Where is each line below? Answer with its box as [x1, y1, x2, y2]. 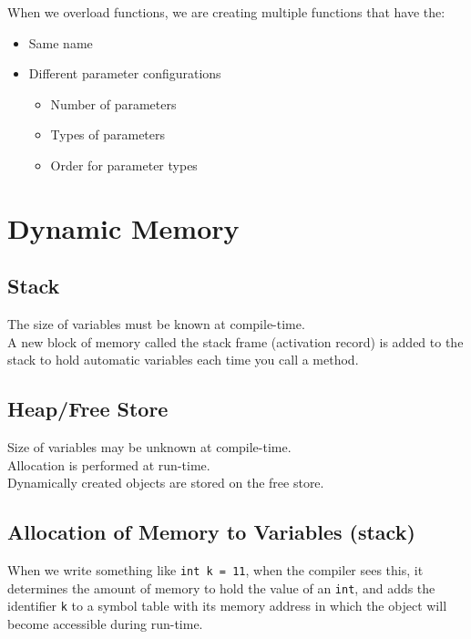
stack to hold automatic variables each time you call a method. [7, 350, 359, 369]
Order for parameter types [50, 155, 198, 174]
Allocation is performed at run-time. [7, 455, 210, 474]
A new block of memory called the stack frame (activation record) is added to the [7, 332, 464, 351]
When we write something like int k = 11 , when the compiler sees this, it [7, 561, 424, 580]
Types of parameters [50, 125, 166, 144]
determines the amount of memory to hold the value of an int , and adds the [7, 578, 435, 597]
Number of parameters [50, 94, 177, 113]
